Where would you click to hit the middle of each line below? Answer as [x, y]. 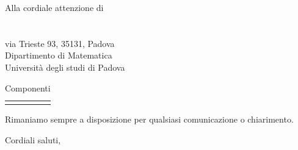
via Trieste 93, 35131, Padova [60, 43]
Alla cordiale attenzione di [54, 7]
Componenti [28, 87]
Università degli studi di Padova [65, 67]
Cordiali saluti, [33, 139]
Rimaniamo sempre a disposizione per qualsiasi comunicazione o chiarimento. [149, 119]
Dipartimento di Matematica [59, 55]
